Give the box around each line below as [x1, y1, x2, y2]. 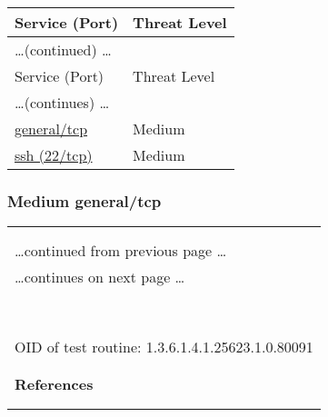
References [15, 373, 94, 395]
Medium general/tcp [7, 189, 162, 212]
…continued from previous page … [15, 240, 227, 262]
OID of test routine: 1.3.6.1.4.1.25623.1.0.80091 [15, 336, 313, 358]
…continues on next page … [15, 266, 185, 288]
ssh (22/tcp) [15, 144, 93, 165]
